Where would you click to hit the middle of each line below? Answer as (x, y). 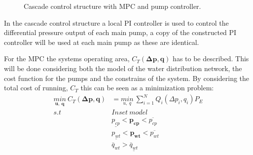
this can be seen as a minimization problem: (147, 88)
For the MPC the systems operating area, (67, 58)
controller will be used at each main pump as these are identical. (102, 42)
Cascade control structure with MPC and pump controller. (112, 6)
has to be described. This (211, 58)
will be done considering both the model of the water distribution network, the (123, 68)
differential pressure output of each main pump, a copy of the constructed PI (120, 32)
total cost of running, (36, 88)
